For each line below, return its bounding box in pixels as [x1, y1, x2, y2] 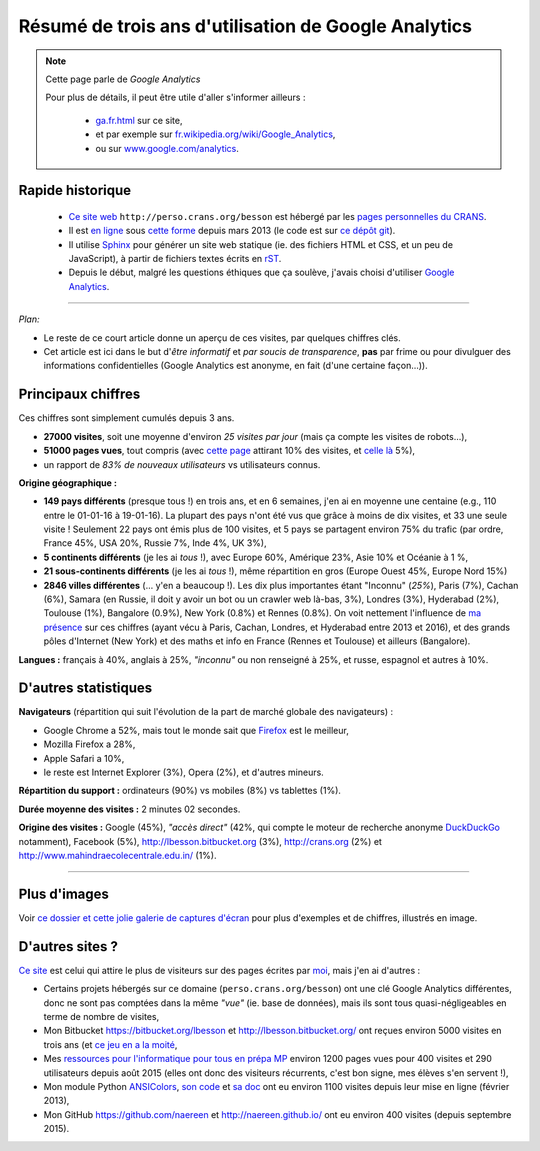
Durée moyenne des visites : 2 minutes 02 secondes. [18, 803, 241, 815]
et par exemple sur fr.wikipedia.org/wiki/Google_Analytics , [95, 128, 336, 140]
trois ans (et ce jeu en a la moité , [43, 1038, 178, 1050]
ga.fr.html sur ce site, [95, 114, 183, 126]
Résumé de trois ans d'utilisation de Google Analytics [18, 15, 473, 37]
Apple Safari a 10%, [43, 752, 125, 764]
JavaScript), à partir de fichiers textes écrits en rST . [68, 253, 282, 265]
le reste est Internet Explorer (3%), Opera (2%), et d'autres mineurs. [43, 766, 324, 779]
